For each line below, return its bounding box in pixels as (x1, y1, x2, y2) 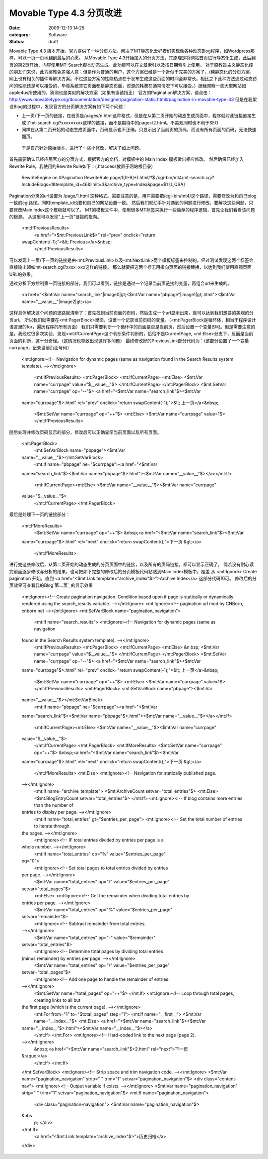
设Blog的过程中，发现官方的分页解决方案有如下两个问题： (9, 104, 128, 109)
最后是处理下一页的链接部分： (9, 512, 70, 518)
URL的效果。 (9, 271, 36, 277)
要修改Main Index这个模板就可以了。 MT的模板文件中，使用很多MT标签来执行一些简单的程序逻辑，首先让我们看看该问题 (9, 207, 255, 212)
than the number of (34, 802, 74, 808)
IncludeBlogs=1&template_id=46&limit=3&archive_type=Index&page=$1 (21, 182, 168, 188)
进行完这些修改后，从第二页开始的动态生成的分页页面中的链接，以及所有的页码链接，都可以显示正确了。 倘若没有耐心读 (9, 561, 254, 567)
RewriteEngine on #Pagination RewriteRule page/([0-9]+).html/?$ (21, 174, 155, 180)
